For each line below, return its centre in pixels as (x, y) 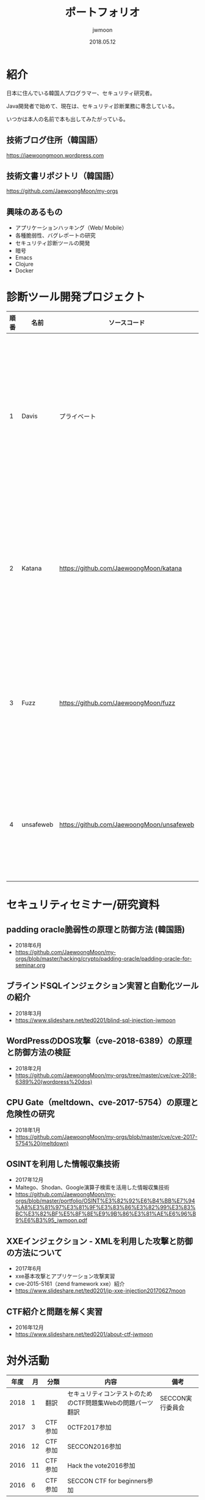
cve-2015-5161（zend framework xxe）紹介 (70, 1284)
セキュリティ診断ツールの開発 (52, 243)
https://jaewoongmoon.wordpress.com (55, 155)
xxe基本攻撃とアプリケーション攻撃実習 (65, 1276)
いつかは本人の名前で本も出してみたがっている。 (68, 119)
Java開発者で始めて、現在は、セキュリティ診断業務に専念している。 (92, 106)
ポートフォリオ (103, 13)
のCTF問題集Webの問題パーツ (110, 1403)
